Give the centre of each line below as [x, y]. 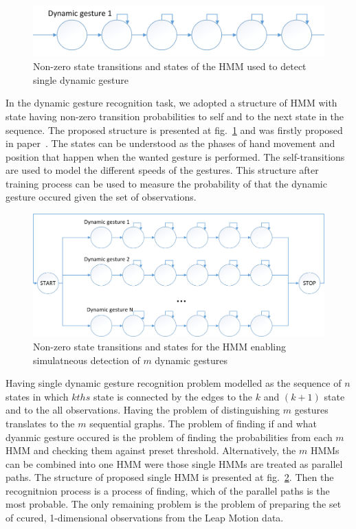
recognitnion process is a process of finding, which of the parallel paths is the [168, 490]
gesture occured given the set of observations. [101, 197]
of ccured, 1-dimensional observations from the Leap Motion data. [145, 518]
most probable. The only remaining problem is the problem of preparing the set [174, 504]
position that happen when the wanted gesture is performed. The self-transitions [175, 156]
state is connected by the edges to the [173, 396]
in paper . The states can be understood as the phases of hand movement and [170, 143]
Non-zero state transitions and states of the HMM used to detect [170, 66]
